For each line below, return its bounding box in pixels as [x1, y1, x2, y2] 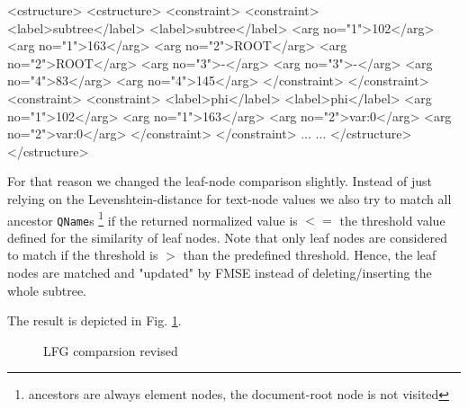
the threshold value [339, 210, 445, 229]
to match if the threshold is [7, 245, 158, 264]
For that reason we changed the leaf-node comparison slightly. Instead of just [7, 172, 433, 191]
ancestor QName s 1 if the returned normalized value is [7, 208, 298, 229]
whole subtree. [7, 280, 87, 299]
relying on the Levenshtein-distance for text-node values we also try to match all [7, 189, 452, 208]
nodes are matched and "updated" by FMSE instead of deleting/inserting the [7, 263, 432, 282]
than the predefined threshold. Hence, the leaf [183, 245, 436, 264]
